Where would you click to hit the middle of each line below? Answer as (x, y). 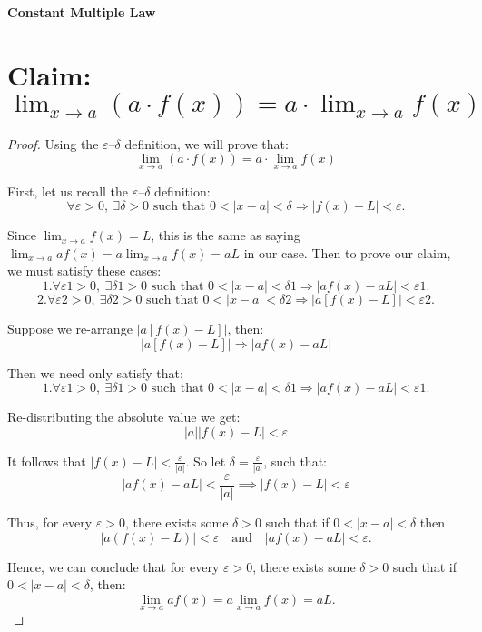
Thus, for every (50, 522)
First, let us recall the (68, 191)
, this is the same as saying (226, 235)
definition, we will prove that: (207, 143)
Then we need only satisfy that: (95, 372)
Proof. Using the (53, 143)
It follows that (47, 461)
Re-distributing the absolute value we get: (124, 417)
